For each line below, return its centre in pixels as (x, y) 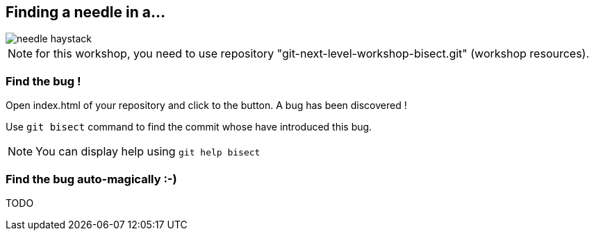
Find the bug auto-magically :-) (91, 179)
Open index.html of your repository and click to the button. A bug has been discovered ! (206, 106)
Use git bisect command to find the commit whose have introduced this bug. (189, 127)
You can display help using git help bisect (148, 152)
